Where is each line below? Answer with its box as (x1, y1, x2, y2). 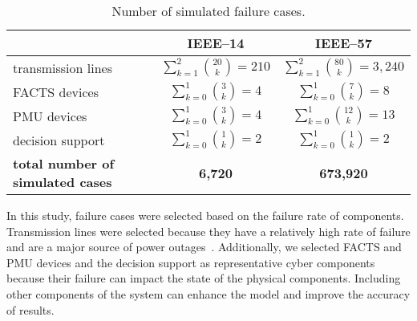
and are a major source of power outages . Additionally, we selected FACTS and (6, 238, 402, 255)
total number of (13, 154, 115, 173)
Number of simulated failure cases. (111, 2, 306, 20)
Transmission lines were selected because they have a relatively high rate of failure (6, 222, 411, 239)
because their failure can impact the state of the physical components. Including (6, 270, 401, 286)
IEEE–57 (315, 34, 372, 52)
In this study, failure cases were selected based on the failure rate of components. (6, 207, 404, 223)
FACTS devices (13, 82, 99, 101)
